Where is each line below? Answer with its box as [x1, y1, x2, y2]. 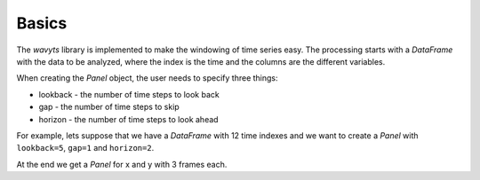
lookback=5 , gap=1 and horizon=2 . [16, 143, 155, 153]
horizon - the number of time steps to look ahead [38, 113, 219, 124]
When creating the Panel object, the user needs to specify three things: [16, 73, 279, 83]
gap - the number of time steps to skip [38, 102, 180, 113]
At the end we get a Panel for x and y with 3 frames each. [16, 159, 228, 169]
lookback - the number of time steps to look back [38, 89, 220, 99]
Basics [16, 13, 68, 33]
